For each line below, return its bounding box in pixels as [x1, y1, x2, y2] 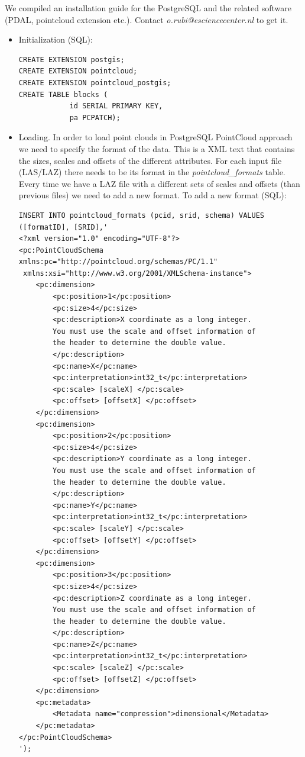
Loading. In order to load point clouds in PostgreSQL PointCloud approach [18, 131, 293, 143]
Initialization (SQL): [18, 33, 93, 46]
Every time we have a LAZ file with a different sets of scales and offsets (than [18, 177, 300, 189]
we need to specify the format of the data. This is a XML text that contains [18, 142, 295, 154]
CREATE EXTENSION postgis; [18, 55, 125, 64]
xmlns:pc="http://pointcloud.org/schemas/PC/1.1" [18, 257, 218, 266]
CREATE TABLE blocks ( [18, 90, 108, 99]
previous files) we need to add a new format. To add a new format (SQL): [18, 189, 287, 201]
